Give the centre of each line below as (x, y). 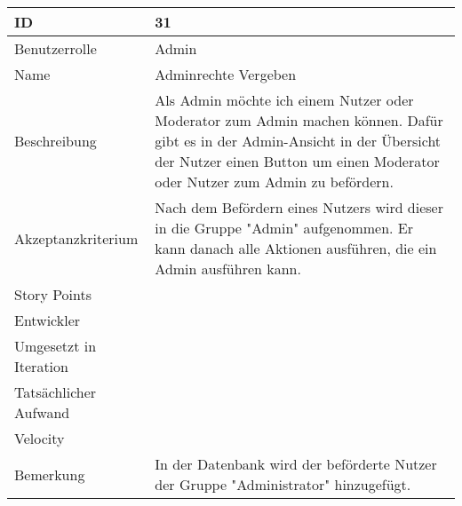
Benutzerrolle (56, 48)
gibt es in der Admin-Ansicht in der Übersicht (298, 141)
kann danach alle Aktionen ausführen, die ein (296, 248)
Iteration (41, 366)
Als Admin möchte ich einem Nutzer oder (284, 100)
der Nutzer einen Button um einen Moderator (297, 161)
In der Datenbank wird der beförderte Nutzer (296, 464)
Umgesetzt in (56, 346)
